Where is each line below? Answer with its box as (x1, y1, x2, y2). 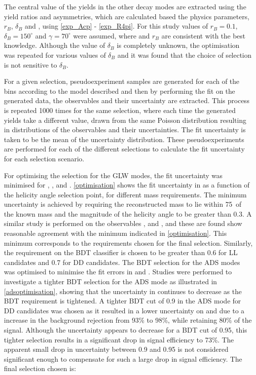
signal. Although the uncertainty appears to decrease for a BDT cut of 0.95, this (4, 325, 247, 335)
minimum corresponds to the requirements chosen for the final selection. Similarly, (4, 237, 253, 248)
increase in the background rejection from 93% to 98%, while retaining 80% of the (4, 315, 252, 325)
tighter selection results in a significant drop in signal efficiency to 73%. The (4, 334, 234, 344)
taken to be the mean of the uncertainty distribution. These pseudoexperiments (4, 134, 244, 144)
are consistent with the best (161, 30, 246, 40)
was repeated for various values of (4, 49, 106, 60)
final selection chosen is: (4, 363, 76, 374)
